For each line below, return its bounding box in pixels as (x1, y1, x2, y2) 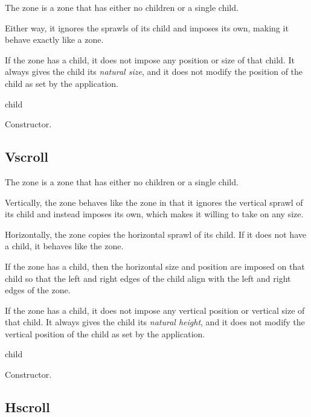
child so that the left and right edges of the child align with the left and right (5, 272, 291, 284)
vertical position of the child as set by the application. (5, 327, 205, 340)
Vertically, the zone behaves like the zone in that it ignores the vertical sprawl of (5, 196, 303, 208)
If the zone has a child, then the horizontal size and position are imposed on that (5, 259, 305, 272)
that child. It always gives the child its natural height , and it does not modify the (5, 316, 305, 328)
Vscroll (5, 147, 48, 166)
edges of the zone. (5, 284, 71, 296)
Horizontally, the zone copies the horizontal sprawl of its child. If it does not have (5, 228, 306, 240)
